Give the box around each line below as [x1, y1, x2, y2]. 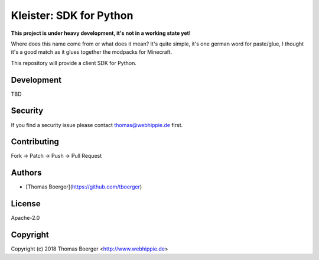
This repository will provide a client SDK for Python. [11, 59, 137, 66]
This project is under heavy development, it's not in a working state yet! [11, 30, 191, 37]
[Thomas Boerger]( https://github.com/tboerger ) [25, 183, 142, 190]
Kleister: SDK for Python [11, 9, 134, 22]
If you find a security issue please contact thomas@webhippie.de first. [11, 121, 183, 128]
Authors [11, 168, 42, 178]
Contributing [11, 136, 59, 147]
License [11, 199, 41, 209]
